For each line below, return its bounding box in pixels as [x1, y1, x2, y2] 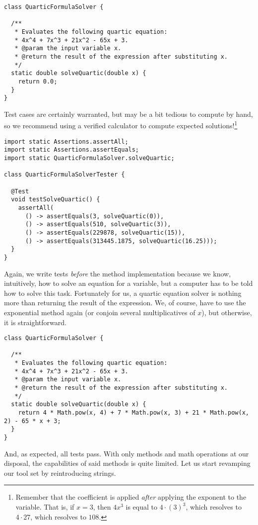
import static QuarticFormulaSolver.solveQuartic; [4, 155, 175, 162]
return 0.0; [18, 78, 58, 85]
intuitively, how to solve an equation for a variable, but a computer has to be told [4, 278, 253, 288]
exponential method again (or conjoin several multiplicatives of [4, 307, 195, 317]
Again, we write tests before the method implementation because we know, [4, 268, 231, 278]
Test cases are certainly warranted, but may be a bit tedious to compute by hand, [4, 108, 253, 119]
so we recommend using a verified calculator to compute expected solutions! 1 [4, 119, 238, 131]
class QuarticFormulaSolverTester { [4, 171, 125, 178]
